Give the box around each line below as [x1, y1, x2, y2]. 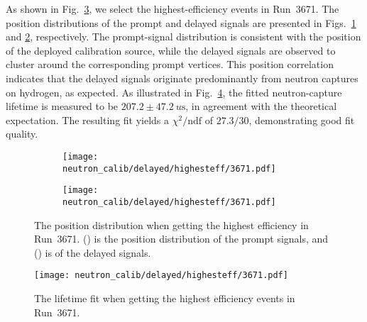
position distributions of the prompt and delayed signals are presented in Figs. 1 [6, 15, 356, 30]
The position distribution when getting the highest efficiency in [34, 217, 309, 232]
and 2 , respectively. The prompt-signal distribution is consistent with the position [6, 29, 361, 44]
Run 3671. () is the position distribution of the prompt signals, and [34, 231, 329, 246]
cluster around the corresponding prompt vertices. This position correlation [6, 57, 334, 72]
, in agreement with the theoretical [185, 99, 337, 113]
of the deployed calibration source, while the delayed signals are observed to [6, 43, 336, 57]
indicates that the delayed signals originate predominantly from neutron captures [6, 70, 358, 85]
